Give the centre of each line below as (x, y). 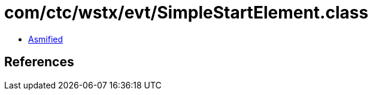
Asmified (46, 39)
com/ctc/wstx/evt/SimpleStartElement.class (186, 13)
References (39, 62)
